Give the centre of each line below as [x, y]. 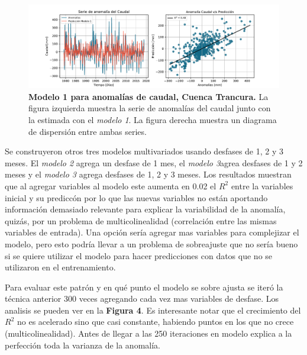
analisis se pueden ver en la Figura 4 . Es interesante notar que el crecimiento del [153, 310]
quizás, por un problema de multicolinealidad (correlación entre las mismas [141, 220]
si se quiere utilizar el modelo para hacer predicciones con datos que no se [139, 255]
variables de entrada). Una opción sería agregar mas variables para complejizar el [152, 232]
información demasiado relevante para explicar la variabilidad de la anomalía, [145, 209]
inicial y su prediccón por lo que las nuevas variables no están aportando [136, 197]
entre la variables [262, 185]
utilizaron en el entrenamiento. [60, 267]
